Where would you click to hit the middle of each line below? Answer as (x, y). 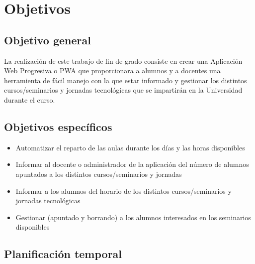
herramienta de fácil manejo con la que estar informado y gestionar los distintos (126, 80)
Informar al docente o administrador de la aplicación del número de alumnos (132, 164)
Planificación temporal (63, 254)
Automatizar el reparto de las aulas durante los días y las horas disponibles (130, 147)
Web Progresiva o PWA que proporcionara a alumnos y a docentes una (112, 70)
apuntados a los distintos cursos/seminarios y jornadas (99, 174)
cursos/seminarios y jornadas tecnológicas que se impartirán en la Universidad (123, 90)
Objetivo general (47, 40)
